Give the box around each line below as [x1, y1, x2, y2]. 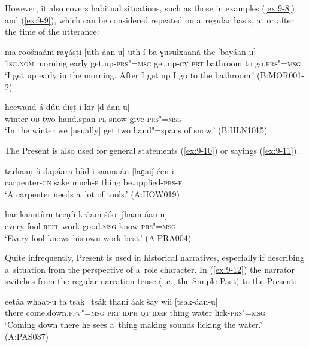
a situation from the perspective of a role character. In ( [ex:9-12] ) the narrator [5, 263, 295, 275]
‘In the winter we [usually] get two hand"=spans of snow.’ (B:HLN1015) [5, 124, 268, 136]
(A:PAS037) [5, 330, 49, 342]
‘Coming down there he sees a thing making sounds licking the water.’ [5, 318, 262, 331]
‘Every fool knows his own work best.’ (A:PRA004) [5, 231, 192, 243]
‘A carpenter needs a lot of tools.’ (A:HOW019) [5, 187, 180, 200]
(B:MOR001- [256, 68, 304, 81]
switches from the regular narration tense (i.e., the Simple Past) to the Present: [5, 275, 297, 287]
